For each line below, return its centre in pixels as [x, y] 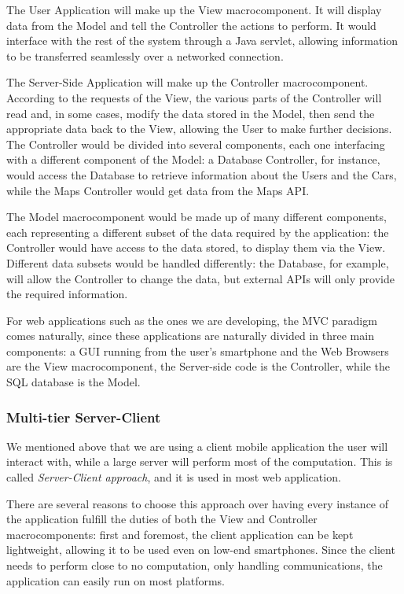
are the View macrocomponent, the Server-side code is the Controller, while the [198, 366]
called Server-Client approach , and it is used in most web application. [174, 477]
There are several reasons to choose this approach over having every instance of [198, 503]
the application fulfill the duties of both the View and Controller [162, 519]
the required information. [67, 294]
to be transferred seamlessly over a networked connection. [145, 55]
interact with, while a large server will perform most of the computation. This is [200, 461]
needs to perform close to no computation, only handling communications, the [195, 565]
